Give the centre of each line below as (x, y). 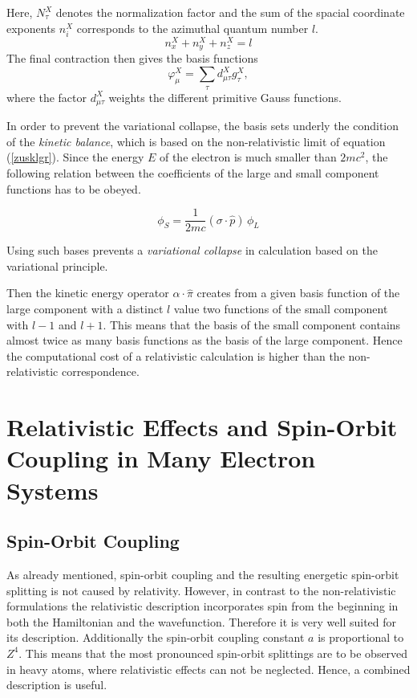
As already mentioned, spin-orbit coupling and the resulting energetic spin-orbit (203, 574)
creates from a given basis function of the (298, 293)
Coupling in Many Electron (161, 458)
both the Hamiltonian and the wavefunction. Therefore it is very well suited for (202, 621)
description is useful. (57, 685)
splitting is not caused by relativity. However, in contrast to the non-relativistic (201, 590)
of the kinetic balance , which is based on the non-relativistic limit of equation (196, 141)
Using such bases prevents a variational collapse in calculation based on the (192, 250)
